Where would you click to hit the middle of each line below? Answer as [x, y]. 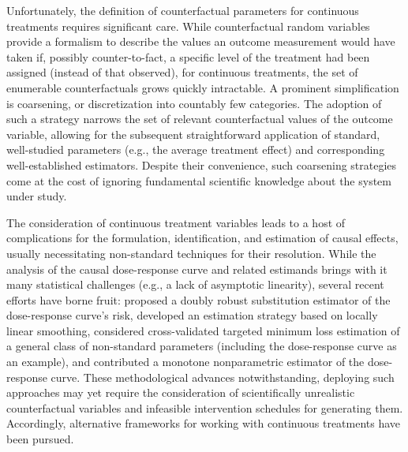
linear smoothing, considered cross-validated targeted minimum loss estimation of [203, 330]
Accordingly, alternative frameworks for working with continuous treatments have [204, 423]
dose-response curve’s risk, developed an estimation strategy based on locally [192, 315]
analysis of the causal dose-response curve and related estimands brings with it [197, 269]
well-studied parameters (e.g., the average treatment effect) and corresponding [196, 149]
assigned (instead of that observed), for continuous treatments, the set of [182, 72]
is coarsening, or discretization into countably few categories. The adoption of [194, 103]
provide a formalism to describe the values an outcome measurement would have [201, 41]
